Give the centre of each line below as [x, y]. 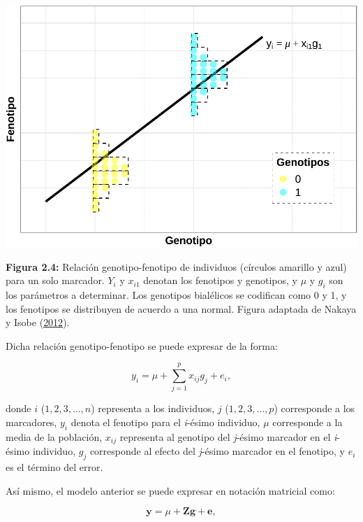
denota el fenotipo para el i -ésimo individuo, [165, 422]
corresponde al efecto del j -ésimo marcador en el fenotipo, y [217, 451]
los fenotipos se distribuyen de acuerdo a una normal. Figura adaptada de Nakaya [181, 308]
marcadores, [31, 422]
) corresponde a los [314, 408]
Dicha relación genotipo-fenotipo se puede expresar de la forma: [142, 345]
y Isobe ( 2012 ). [38, 322]
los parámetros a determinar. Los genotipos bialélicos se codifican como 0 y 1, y [176, 294]
